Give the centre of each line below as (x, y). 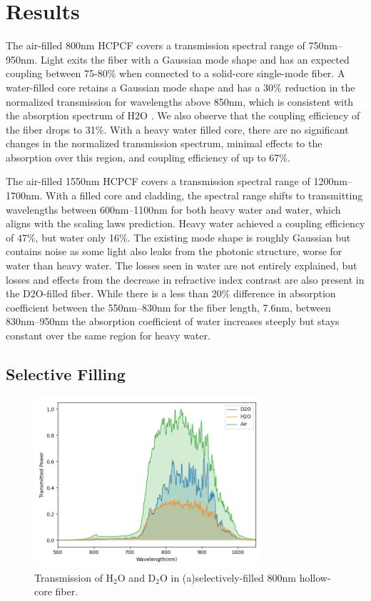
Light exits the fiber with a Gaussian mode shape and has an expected (195, 59)
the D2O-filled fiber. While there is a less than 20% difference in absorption (171, 293)
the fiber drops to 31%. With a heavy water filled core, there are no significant (177, 129)
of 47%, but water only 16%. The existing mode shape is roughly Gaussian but (178, 237)
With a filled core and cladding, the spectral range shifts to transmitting (204, 195)
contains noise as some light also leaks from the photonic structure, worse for (174, 251)
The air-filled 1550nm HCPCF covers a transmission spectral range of (158, 181)
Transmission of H (74, 577)
